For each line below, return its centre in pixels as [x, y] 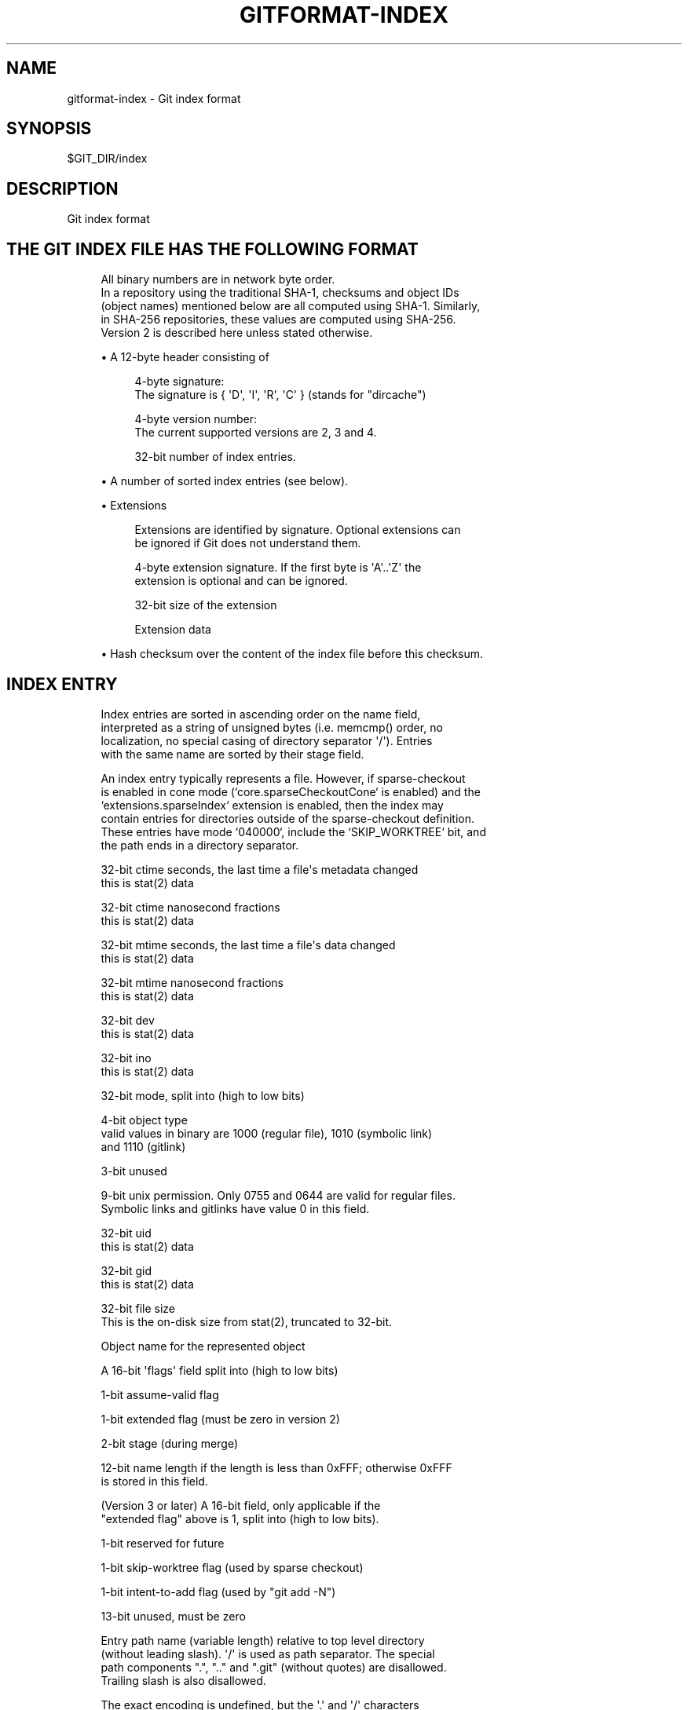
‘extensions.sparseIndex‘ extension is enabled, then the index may [272, 805]
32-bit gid [126, 1270]
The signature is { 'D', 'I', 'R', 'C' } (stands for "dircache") [280, 395]
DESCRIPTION [62, 188]
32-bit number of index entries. [215, 457]
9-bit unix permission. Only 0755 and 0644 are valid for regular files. [278, 1195]
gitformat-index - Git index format [154, 98]
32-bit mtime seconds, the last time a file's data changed [248, 945]
